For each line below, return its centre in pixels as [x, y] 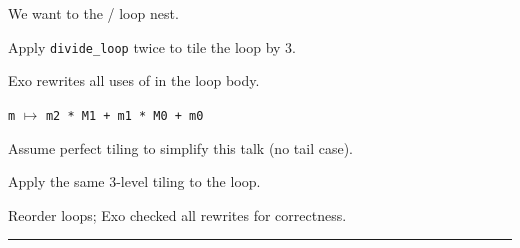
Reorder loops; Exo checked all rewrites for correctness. [177, 214]
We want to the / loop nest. [93, 13]
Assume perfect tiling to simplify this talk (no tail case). [180, 147]
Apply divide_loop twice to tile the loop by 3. [152, 46]
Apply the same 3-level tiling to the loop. [134, 181]
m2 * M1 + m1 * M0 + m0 [124, 115]
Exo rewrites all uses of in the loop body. [134, 80]
